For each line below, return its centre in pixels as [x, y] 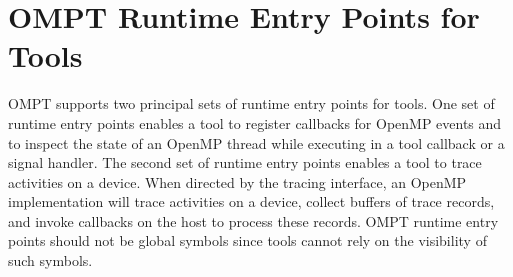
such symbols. [50, 260]
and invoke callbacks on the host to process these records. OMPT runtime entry [253, 220]
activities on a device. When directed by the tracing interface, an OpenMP [237, 181]
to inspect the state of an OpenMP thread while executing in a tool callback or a [256, 142]
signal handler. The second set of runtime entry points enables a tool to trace [245, 162]
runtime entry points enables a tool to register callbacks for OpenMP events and [255, 122]
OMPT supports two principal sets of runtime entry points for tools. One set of [251, 103]
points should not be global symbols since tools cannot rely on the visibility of [247, 240]
